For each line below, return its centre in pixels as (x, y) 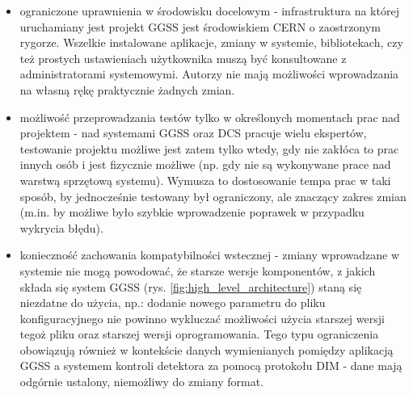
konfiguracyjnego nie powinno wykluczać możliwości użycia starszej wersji (202, 318)
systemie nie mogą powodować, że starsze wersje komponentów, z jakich (198, 270)
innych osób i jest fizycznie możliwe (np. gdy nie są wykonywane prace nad (205, 164)
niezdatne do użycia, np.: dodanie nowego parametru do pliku (173, 303)
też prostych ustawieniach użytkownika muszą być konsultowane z (183, 58)
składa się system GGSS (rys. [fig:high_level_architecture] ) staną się (191, 286)
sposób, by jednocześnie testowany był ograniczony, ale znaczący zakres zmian (213, 196)
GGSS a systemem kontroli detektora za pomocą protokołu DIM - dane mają (211, 366)
